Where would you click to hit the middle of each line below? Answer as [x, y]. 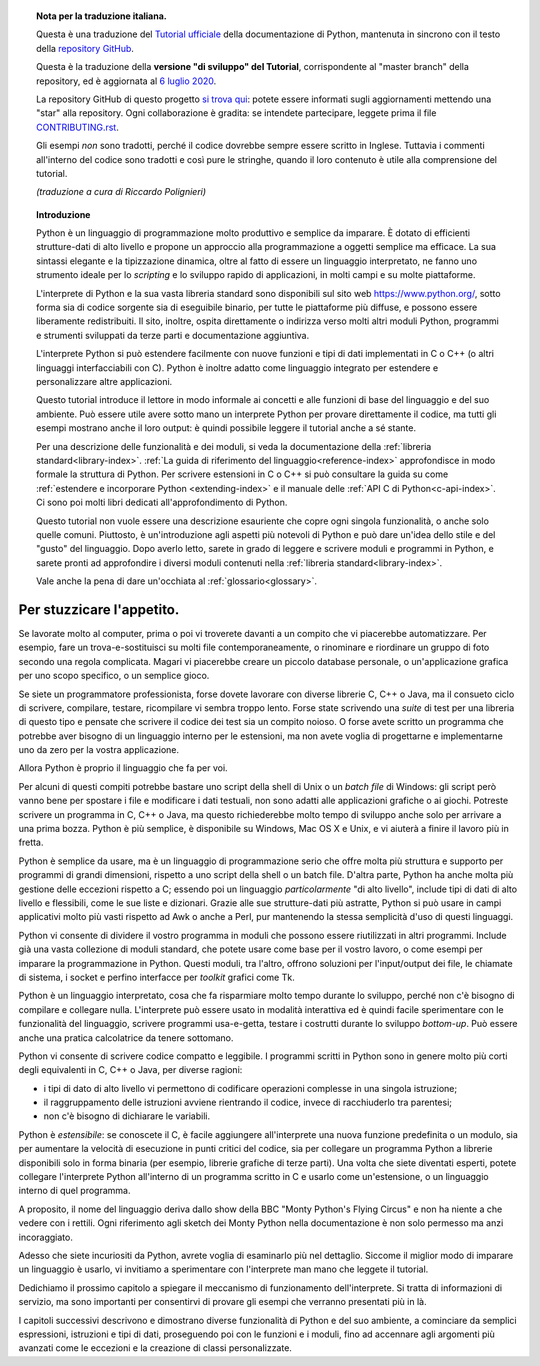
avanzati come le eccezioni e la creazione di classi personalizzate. [155, 1348]
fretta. [31, 842]
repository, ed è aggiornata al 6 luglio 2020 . [126, 81]
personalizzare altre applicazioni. [104, 381]
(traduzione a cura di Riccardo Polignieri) [121, 192]
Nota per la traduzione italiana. [101, 16]
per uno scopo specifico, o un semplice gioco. [114, 676]
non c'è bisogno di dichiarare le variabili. [126, 1116]
